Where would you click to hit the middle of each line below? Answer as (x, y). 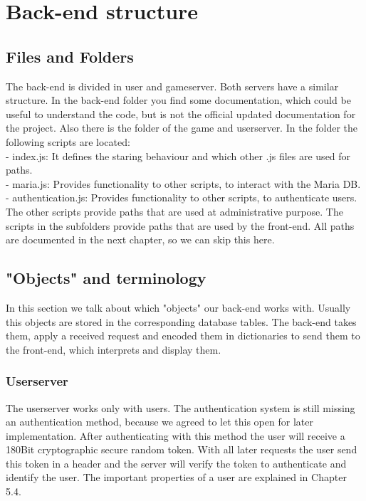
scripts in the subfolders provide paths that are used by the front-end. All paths (180, 225)
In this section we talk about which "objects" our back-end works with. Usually (178, 307)
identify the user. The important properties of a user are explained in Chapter (176, 477)
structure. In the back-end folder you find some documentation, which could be (178, 100)
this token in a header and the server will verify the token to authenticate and (176, 463)
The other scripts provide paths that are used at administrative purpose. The (174, 211)
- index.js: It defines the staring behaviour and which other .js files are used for (178, 155)
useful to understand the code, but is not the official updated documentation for (181, 114)
